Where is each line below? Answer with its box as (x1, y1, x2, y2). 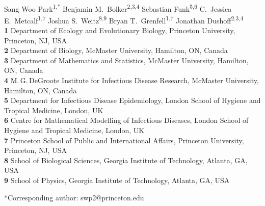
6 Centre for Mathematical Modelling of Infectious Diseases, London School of (4, 115, 249, 125)
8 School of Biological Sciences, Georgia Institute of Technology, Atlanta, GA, (4, 154, 248, 165)
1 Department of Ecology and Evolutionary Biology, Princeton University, (4, 25, 235, 36)
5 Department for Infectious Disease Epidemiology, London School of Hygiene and (4, 95, 261, 106)
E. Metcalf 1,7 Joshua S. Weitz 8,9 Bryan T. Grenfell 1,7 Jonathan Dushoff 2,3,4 (4, 13, 244, 25)
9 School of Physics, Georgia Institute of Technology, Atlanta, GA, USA (4, 175, 230, 185)
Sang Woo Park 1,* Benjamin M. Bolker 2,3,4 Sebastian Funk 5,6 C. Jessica (4, 2, 232, 14)
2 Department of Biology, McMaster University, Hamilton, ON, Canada (4, 45, 228, 56)
